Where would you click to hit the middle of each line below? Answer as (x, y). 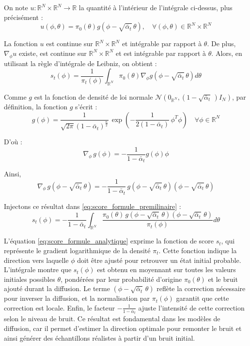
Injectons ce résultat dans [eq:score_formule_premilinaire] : (93, 206)
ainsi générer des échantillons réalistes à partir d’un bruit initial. (100, 337)
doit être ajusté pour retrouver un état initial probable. (159, 260)
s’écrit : (86, 106)
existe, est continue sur (53, 53)
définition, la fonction (36, 106)
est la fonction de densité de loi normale (94, 96)
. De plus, (221, 43)
